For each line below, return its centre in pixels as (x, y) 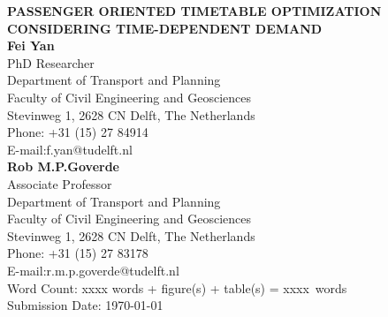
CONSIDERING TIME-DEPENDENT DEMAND (165, 28)
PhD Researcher (51, 62)
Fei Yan (31, 45)
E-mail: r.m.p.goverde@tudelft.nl (93, 270)
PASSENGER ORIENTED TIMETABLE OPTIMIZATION (194, 11)
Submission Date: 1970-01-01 (85, 305)
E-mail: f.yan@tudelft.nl (70, 149)
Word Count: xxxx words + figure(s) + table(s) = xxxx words (177, 287)
